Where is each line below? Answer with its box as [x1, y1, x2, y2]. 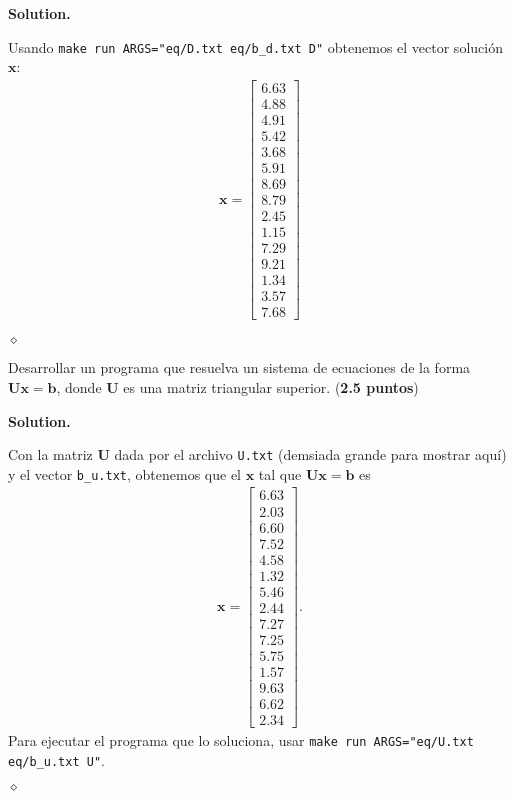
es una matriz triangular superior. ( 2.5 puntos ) [123, 376, 419, 397]
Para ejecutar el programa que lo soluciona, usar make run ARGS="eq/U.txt [8, 729, 474, 750]
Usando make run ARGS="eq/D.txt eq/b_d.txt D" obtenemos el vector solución [8, 36, 503, 57]
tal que [258, 463, 302, 484]
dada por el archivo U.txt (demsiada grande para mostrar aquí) [114, 444, 507, 465]
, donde [56, 376, 102, 397]
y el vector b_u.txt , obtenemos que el [8, 463, 241, 484]
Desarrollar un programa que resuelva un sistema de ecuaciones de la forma [8, 357, 471, 378]
